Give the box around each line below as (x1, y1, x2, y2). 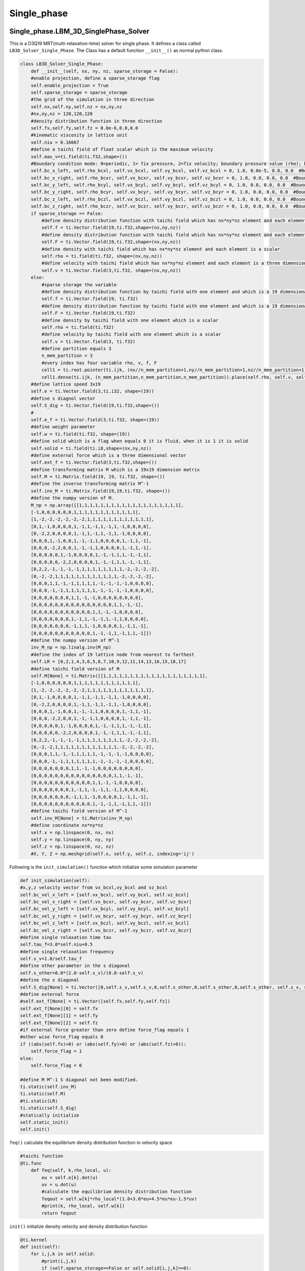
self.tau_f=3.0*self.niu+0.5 (20, 942, 93, 948)
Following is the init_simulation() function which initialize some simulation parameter (9, 864, 198, 870)
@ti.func (20, 1160, 42, 1166)
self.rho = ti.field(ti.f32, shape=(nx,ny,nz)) (41, 253, 163, 259)
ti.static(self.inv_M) (20, 1084, 77, 1090)
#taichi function (20, 1153, 64, 1159)
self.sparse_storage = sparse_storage (30, 89, 128, 95)
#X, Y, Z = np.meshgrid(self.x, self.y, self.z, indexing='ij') (30, 851, 195, 857)
